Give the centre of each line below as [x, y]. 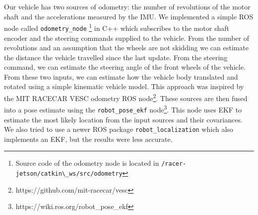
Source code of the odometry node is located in [87, 163]
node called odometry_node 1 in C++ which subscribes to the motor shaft [117, 27]
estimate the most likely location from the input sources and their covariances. [123, 119]
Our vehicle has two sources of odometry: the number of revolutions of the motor [127, 6]
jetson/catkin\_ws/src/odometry [69, 174]
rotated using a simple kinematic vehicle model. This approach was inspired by [124, 86]
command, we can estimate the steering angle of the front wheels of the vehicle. [125, 67]
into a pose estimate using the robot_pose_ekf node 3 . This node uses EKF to [123, 109]
